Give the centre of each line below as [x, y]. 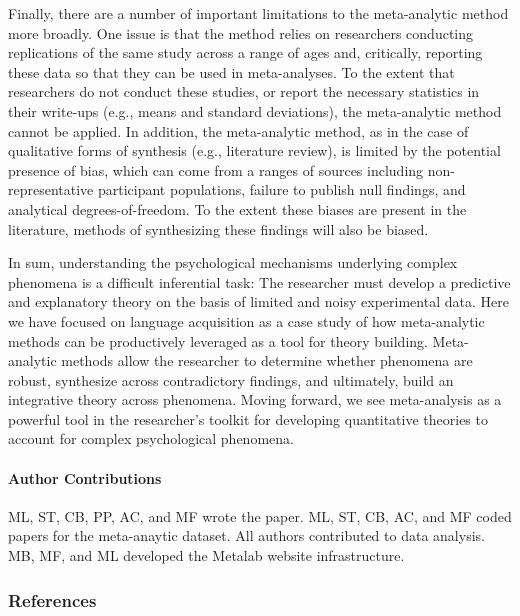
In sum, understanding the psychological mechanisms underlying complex [233, 262]
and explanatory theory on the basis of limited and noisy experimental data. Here [258, 301]
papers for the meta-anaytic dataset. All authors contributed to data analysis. [246, 535]
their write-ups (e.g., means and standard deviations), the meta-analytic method [255, 110]
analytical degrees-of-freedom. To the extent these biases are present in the [237, 208]
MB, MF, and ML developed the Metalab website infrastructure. [206, 555]
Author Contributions [85, 477]
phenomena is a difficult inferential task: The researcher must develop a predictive [259, 281]
